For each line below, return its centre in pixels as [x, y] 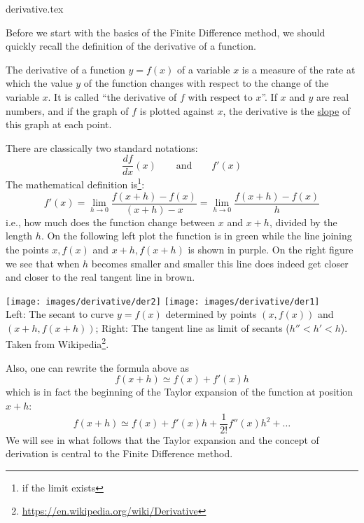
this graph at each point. [59, 124]
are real [333, 96]
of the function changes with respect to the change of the [206, 83]
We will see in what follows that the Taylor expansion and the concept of [162, 439]
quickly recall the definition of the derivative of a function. [131, 46]
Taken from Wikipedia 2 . [57, 343]
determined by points [211, 314]
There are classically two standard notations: [102, 147]
